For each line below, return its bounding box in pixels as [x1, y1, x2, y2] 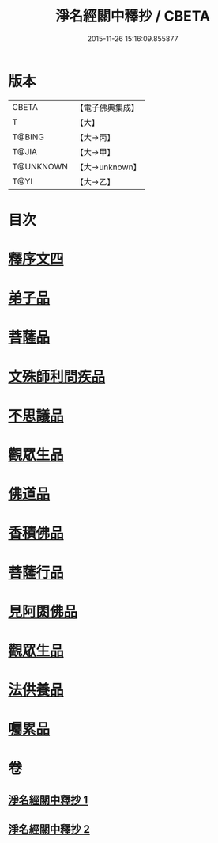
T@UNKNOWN [12, 161, 69, 172]
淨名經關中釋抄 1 [8, 793, 88, 807]
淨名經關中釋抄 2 [8, 822, 91, 836]
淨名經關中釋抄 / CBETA [54, 7, 211, 25]
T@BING [12, 131, 45, 142]
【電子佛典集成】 [75, 102, 140, 113]
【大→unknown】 [75, 161, 141, 173]
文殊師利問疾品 [8, 367, 106, 385]
